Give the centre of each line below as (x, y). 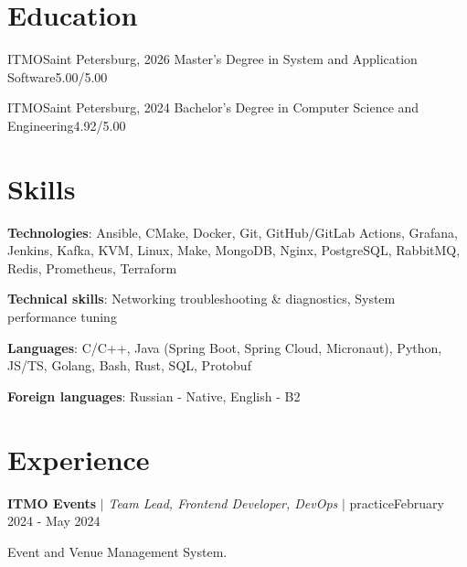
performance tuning (62, 316)
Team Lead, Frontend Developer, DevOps (223, 503)
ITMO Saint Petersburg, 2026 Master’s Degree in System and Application (212, 59)
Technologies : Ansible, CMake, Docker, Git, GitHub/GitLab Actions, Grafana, (233, 232)
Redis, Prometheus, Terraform (92, 267)
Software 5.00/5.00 (58, 76)
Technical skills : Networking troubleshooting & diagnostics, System (202, 299)
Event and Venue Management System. (117, 551)
